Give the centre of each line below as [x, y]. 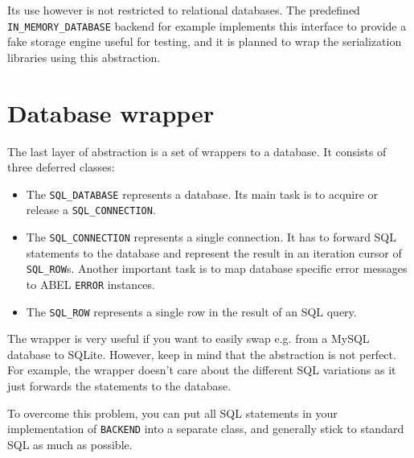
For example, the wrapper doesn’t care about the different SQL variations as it [202, 370]
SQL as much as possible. [70, 444]
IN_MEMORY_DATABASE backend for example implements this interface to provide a [207, 25]
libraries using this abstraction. [84, 57]
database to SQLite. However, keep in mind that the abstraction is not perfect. [202, 354]
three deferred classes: [61, 167]
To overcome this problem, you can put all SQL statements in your [172, 413]
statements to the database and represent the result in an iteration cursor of [214, 252]
